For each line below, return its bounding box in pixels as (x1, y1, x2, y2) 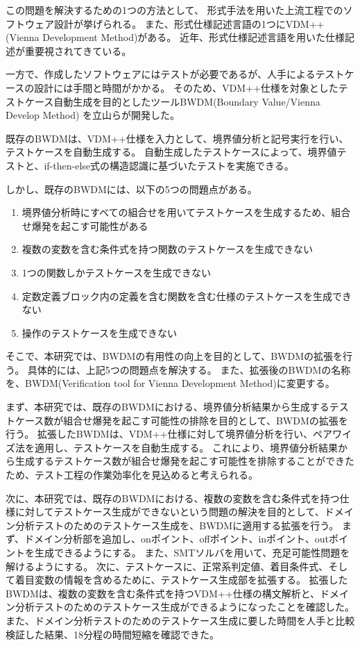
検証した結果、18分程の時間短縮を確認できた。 (6, 627, 219, 641)
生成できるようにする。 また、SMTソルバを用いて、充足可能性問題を (34, 545, 350, 559)
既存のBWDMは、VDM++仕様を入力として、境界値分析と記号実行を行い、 (6, 131, 349, 145)
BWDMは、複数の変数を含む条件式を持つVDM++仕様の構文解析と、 (6, 586, 320, 600)
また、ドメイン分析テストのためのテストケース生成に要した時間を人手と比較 (6, 613, 355, 627)
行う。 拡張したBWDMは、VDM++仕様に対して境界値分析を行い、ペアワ (6, 426, 343, 441)
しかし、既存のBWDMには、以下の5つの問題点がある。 (6, 181, 257, 196)
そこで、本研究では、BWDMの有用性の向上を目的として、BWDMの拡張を (6, 349, 343, 363)
